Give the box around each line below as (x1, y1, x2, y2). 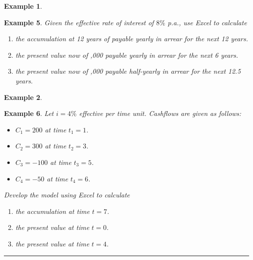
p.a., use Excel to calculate (167, 17, 247, 27)
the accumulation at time (15, 206, 90, 216)
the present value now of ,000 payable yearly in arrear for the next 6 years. (15, 49, 238, 60)
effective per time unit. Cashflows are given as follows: (79, 108, 241, 118)
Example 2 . (4, 92, 42, 102)
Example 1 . (4, 1, 42, 11)
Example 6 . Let (4, 108, 54, 118)
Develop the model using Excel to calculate (4, 190, 130, 200)
